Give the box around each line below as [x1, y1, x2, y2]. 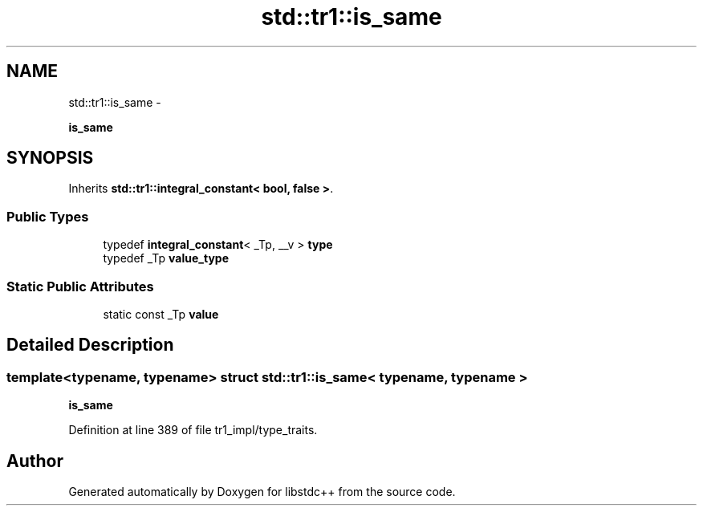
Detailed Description [6, 335, 174, 356]
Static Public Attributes [6, 278, 154, 295]
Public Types [6, 208, 89, 225]
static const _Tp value [103, 307, 219, 321]
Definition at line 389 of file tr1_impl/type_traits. [68, 423, 318, 437]
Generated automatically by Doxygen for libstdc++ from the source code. [68, 485, 456, 498]
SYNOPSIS [6, 148, 94, 169]
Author [6, 450, 63, 471]
